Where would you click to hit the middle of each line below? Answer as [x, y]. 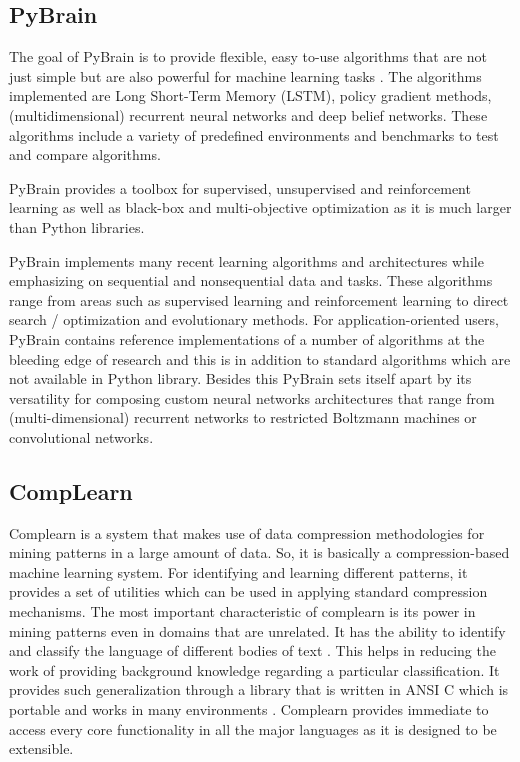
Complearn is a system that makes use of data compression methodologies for [247, 532]
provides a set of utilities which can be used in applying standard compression [248, 591]
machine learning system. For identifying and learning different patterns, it [238, 571]
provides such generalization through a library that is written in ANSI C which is [259, 689]
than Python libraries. [77, 226]
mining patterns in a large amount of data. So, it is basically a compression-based [259, 552]
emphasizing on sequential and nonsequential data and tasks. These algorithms [251, 280]
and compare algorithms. [85, 154]
